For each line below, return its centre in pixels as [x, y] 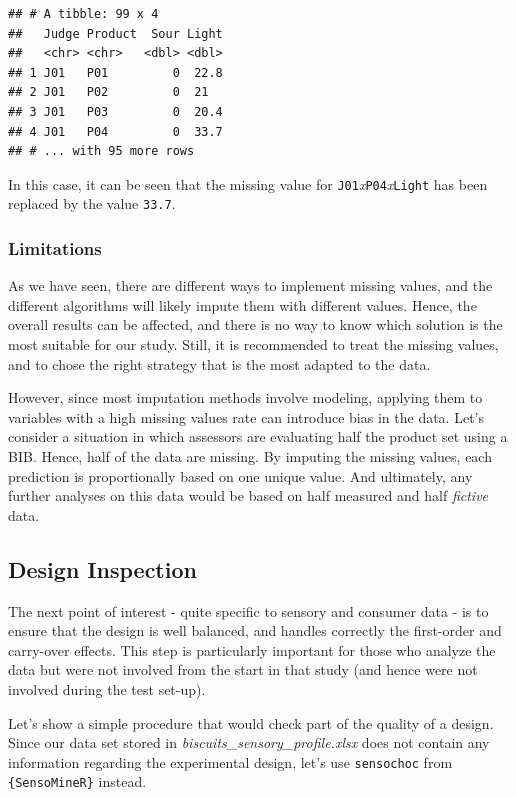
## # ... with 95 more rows [101, 151]
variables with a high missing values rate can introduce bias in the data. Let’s [246, 416]
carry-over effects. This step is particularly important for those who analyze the [252, 649]
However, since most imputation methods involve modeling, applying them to [245, 397]
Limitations [55, 247]
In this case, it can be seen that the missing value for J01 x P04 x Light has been [248, 183]
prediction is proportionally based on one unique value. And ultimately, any [240, 475]
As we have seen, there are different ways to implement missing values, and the [250, 285]
